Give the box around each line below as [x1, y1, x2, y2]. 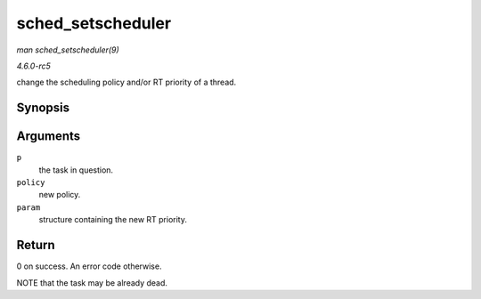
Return [16, 238, 55, 253]
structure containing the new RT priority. [38, 214, 187, 225]
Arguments [16, 129, 81, 144]
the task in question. [38, 165, 114, 175]
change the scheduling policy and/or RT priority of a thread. [16, 77, 237, 88]
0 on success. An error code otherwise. [16, 261, 162, 271]
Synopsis [16, 101, 70, 116]
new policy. [38, 190, 81, 200]
